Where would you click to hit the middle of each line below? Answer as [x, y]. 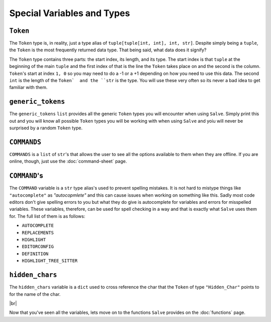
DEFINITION [35, 254]
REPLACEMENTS [38, 232]
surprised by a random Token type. [46, 128]
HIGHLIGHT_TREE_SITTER [50, 261]
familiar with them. [28, 88]
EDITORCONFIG [38, 247]
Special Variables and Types [70, 13]
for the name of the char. [35, 294]
